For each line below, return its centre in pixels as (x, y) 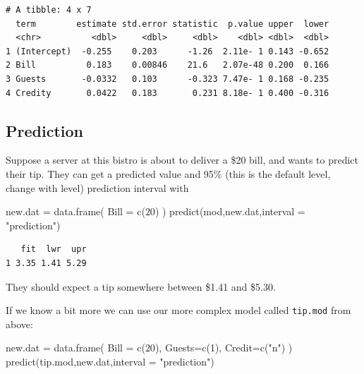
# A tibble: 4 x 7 (49, 10)
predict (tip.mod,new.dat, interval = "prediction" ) (110, 361)
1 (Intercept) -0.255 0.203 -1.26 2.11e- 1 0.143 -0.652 (168, 51)
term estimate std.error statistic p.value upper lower (172, 24)
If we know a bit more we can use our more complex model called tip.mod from (178, 310)
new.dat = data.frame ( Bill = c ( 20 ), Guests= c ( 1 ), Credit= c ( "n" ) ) (149, 348)
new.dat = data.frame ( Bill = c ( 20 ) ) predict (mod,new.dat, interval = (156, 211)
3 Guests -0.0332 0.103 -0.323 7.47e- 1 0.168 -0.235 (168, 79)
